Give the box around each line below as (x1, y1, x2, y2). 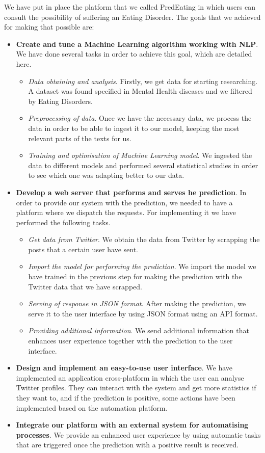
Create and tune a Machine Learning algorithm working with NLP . (16, 38, 258, 49)
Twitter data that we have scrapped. (28, 281, 142, 291)
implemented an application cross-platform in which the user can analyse (16, 372, 244, 383)
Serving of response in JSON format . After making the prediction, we (28, 298, 246, 309)
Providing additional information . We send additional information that (28, 325, 249, 336)
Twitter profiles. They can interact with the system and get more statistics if (16, 382, 256, 393)
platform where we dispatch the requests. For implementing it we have (16, 207, 236, 218)
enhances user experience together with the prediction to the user (28, 335, 233, 346)
